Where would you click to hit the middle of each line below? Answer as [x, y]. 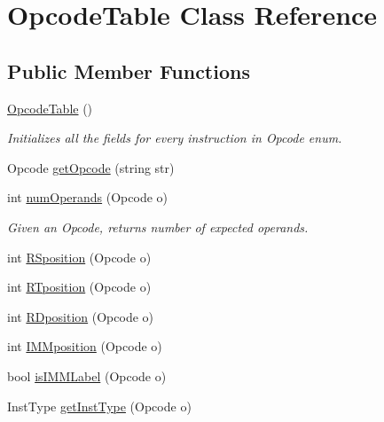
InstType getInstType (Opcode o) [99, 406]
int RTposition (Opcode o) [79, 287]
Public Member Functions [129, 70]
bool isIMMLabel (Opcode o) [87, 375]
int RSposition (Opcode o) [79, 257]
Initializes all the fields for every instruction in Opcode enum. [175, 138]
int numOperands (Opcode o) [88, 197]
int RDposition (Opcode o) [81, 316]
